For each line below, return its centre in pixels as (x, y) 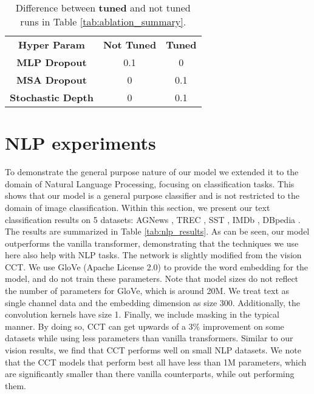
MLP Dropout (52, 62)
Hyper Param (52, 45)
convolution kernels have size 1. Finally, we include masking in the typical (142, 314)
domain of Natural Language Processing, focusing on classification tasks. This (150, 183)
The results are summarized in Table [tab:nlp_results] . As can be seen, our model (157, 231)
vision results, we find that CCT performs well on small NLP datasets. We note (153, 350)
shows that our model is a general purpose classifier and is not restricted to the (152, 195)
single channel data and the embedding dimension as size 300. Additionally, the (153, 302)
